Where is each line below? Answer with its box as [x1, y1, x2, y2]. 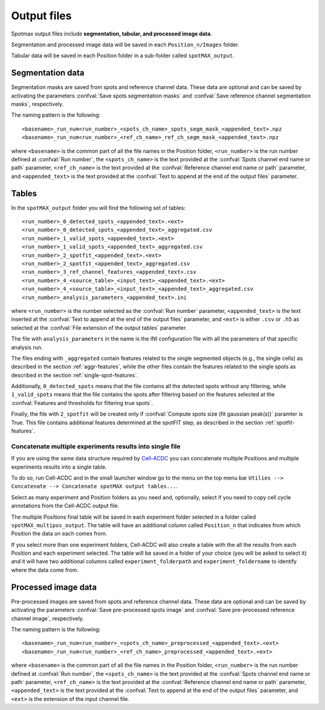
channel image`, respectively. [11, 614, 84, 622]
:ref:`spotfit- [264, 419, 295, 426]
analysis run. [11, 344, 43, 351]
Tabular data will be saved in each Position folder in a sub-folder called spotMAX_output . [11, 52, 235, 60]
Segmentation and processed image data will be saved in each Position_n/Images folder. [11, 41, 240, 48]
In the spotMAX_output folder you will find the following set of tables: [11, 204, 186, 211]
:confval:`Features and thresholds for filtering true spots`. [11, 399, 153, 406]
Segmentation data [11, 68, 84, 78]
